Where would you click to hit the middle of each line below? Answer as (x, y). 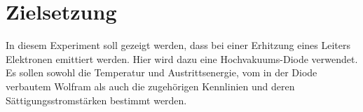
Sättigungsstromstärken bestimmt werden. (96, 100)
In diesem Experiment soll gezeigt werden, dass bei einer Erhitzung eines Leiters (178, 45)
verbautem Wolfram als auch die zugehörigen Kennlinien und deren (150, 86)
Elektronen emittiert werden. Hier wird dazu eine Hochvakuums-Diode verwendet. (182, 58)
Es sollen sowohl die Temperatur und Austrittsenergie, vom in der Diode (162, 72)
